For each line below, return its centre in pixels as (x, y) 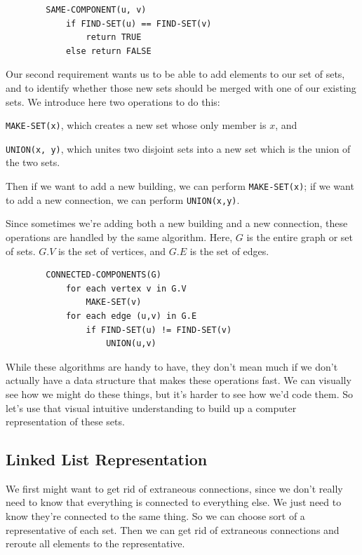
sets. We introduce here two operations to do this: (113, 101)
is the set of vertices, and (112, 251)
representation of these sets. (65, 422)
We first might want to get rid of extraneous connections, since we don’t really (174, 488)
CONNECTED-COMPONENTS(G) (103, 275)
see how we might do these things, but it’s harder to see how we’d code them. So (180, 393)
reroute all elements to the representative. (95, 543)
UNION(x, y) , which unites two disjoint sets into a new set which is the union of (178, 148)
